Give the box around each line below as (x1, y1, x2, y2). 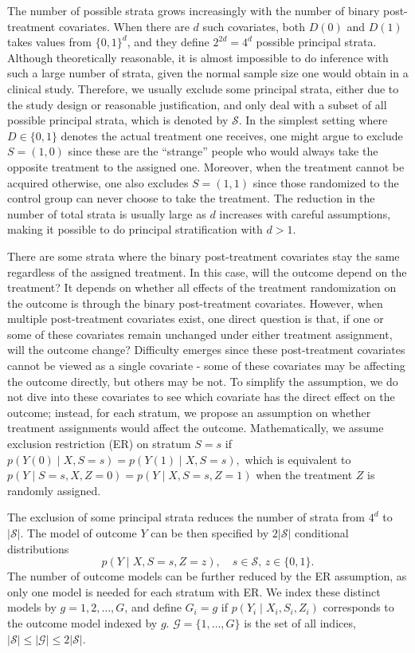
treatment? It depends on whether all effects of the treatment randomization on (7, 279, 397, 296)
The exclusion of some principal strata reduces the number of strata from (7, 509, 365, 525)
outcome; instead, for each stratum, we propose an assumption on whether (7, 403, 371, 420)
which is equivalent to (245, 450, 351, 467)
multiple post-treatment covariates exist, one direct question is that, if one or (7, 310, 384, 327)
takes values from (7, 33, 92, 50)
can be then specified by (151, 525, 269, 541)
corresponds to (323, 599, 394, 616)
